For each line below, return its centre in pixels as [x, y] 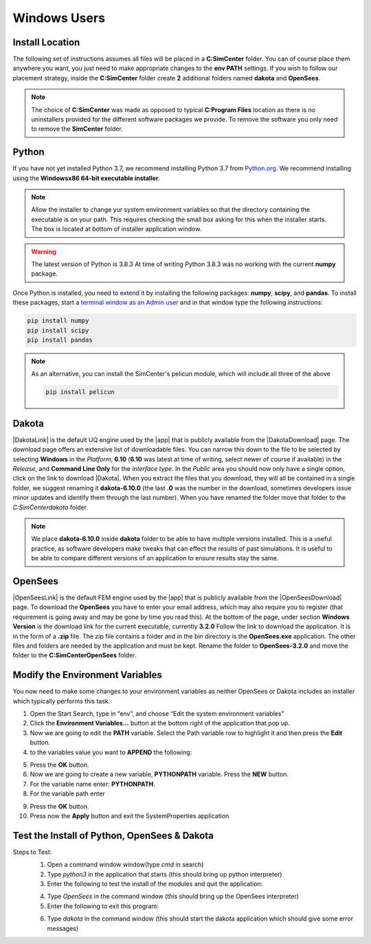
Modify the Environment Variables [88, 675]
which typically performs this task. [61, 701]
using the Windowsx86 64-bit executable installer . [87, 178]
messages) [63, 928]
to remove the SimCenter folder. [77, 129]
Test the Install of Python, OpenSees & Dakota [113, 835]
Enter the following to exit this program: [103, 906]
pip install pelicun [80, 392]
